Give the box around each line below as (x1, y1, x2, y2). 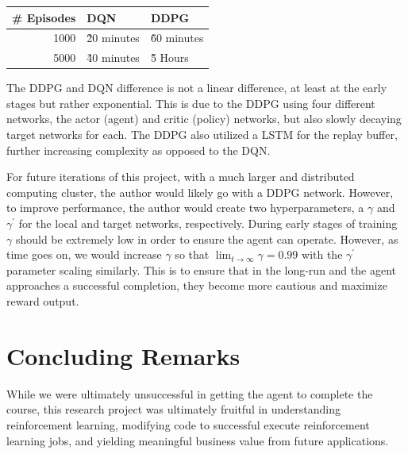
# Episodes (12, 9, 76, 25)
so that (175, 246, 210, 263)
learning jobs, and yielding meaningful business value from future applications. (6, 432, 389, 448)
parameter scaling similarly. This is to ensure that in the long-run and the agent (6, 261, 396, 278)
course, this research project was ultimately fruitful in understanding (6, 401, 341, 417)
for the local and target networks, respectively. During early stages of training (18, 215, 398, 232)
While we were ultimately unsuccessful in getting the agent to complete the (6, 385, 373, 402)
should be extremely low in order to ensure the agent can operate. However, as (15, 230, 398, 247)
